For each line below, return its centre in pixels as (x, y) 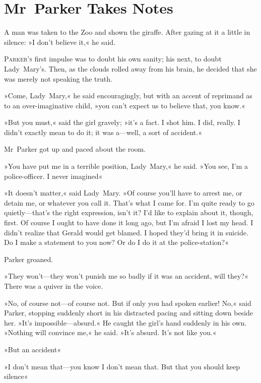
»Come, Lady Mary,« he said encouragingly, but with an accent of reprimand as (128, 95)
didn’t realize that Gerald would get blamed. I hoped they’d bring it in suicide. (126, 232)
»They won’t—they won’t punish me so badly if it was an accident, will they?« (126, 276)
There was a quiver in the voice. (54, 286)
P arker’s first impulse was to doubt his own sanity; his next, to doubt (113, 59)
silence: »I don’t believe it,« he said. (60, 42)
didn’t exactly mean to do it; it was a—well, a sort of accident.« (103, 132)
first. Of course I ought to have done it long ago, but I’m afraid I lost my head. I (129, 222)
